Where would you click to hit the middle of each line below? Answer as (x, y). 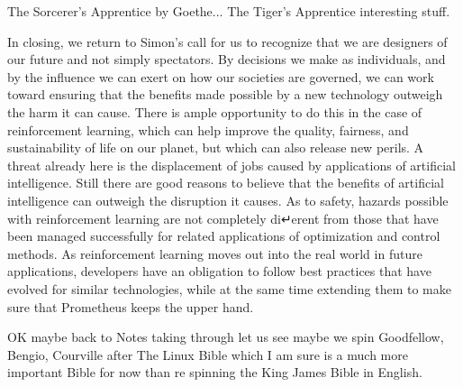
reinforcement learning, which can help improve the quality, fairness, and (208, 129)
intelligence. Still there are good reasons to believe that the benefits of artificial (226, 183)
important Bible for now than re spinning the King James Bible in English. (215, 372)
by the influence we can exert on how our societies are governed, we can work (221, 76)
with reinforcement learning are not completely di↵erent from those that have (223, 218)
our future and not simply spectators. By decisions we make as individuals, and (227, 59)
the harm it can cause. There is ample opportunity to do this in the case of (215, 111)
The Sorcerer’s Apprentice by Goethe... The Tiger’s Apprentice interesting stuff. (229, 11)
